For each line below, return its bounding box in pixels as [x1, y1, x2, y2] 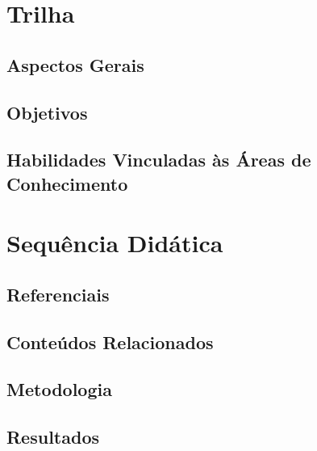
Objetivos [6, 99, 88, 124]
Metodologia [6, 377, 112, 402]
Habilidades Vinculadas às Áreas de [6, 147, 311, 172]
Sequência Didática [6, 226, 223, 259]
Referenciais [6, 281, 110, 306]
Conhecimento [6, 171, 128, 196]
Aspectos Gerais [6, 52, 144, 77]
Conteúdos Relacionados [6, 329, 214, 354]
